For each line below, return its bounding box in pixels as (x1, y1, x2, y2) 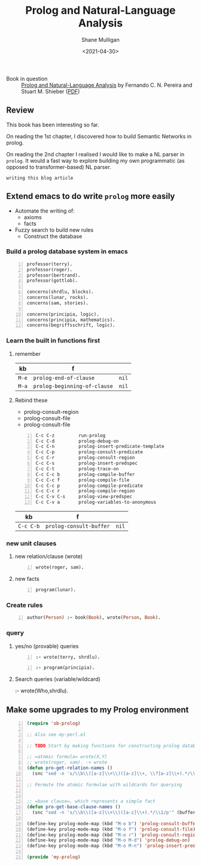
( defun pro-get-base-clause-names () (26, 804, 121, 810)
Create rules (6, 601, 43, 609)
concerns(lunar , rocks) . (26, 295, 89, 301)
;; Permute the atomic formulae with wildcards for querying (26, 782, 182, 788)
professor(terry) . (26, 261, 73, 267)
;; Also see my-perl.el (26, 731, 86, 737)
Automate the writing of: (14, 207, 75, 214)
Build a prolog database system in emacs (6, 247, 128, 256)
